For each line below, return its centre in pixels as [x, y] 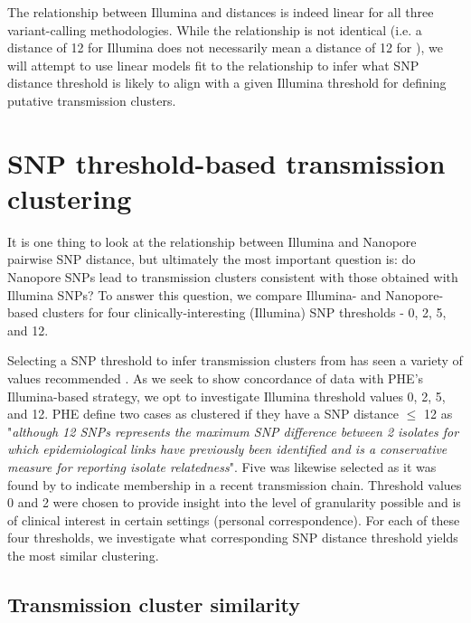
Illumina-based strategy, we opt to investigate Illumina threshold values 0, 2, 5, [226, 396]
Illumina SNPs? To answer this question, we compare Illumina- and [194, 294]
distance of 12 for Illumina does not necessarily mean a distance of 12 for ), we [225, 47]
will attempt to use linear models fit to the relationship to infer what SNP [213, 65]
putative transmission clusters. [92, 100]
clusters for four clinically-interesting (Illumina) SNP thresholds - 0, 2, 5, [244, 312]
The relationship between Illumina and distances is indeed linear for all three [221, 12]
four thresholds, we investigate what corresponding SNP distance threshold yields [233, 538]
